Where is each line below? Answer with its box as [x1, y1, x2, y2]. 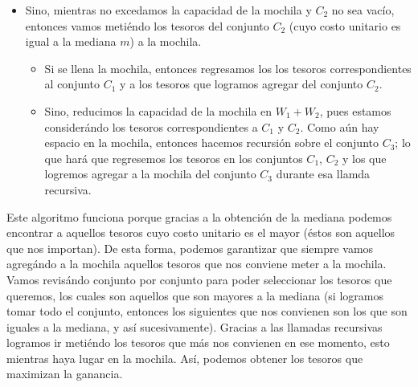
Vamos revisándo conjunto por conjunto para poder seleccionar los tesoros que [6, 271, 392, 287]
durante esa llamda [276, 165, 371, 182]
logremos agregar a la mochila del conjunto [44, 165, 256, 182]
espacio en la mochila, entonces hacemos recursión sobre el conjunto [44, 134, 379, 151]
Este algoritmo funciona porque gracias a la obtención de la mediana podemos [6, 208, 392, 225]
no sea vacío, [331, 2, 395, 18]
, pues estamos [319, 102, 391, 119]
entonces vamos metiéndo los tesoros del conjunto [25, 17, 269, 34]
